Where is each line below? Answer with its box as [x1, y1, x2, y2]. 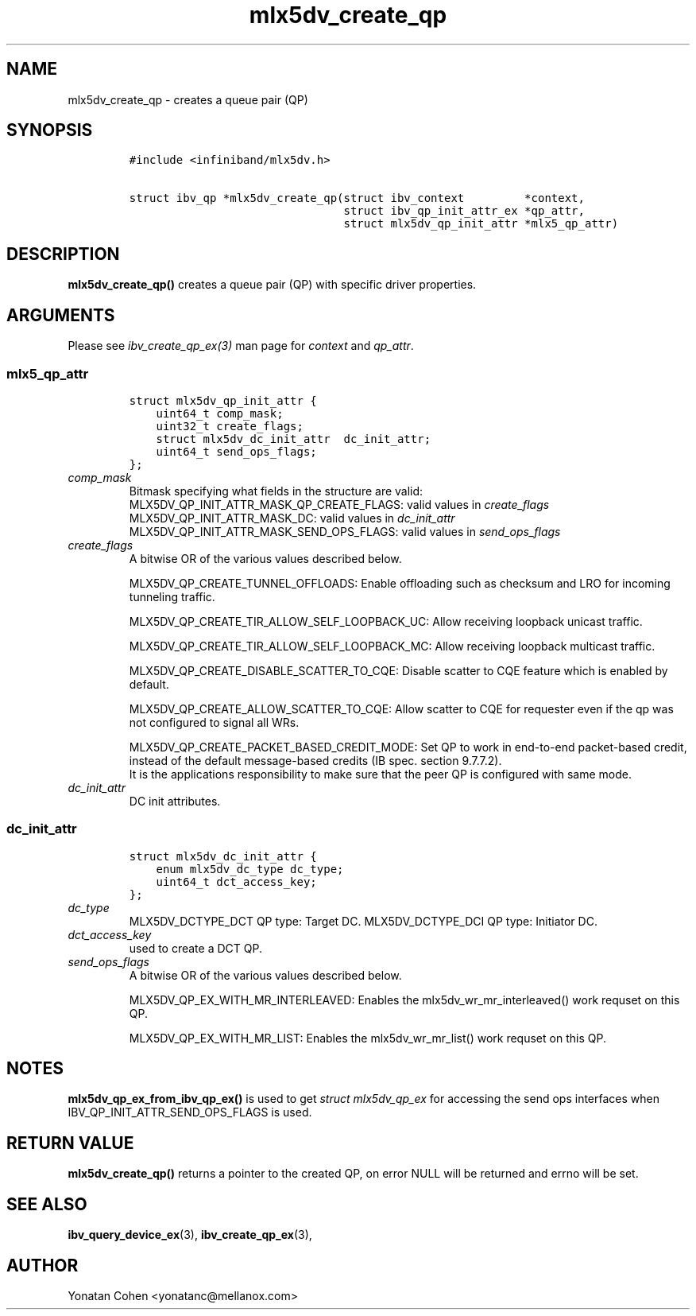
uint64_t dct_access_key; [156, 875, 317, 888]
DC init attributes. [129, 794, 221, 808]
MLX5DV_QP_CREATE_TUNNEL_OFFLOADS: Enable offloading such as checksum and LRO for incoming [129, 576, 671, 590]
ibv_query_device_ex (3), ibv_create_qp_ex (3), [68, 1228, 312, 1242]
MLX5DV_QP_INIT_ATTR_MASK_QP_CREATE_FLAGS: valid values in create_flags [129, 497, 550, 511]
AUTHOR [6, 1255, 79, 1275]
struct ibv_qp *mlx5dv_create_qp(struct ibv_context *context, [129, 192, 585, 205]
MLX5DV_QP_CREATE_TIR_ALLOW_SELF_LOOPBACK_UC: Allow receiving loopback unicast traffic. [129, 614, 643, 628]
